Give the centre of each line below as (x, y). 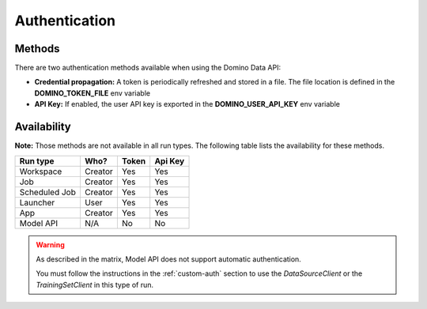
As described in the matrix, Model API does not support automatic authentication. (169, 259)
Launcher (37, 202)
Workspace (41, 171)
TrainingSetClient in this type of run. (95, 285)
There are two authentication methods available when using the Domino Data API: (147, 68)
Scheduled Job (48, 192)
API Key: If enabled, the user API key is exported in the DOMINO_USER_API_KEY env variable (187, 104)
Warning (50, 244)
